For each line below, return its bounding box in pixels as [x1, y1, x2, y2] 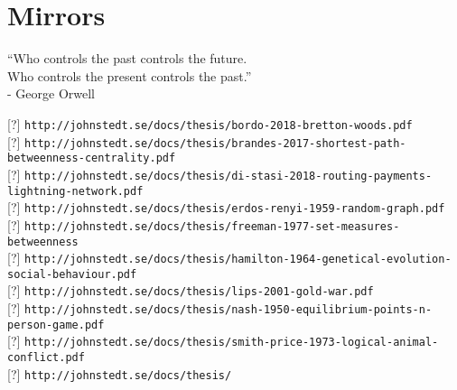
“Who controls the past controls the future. [7, 49, 247, 68]
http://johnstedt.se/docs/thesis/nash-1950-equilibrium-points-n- [24, 303, 433, 317]
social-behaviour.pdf [7, 267, 137, 281]
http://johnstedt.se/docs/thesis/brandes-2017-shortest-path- [24, 136, 406, 150]
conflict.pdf [7, 351, 85, 365]
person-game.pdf [7, 318, 105, 331]
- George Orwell [7, 84, 95, 103]
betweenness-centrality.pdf [7, 152, 176, 165]
